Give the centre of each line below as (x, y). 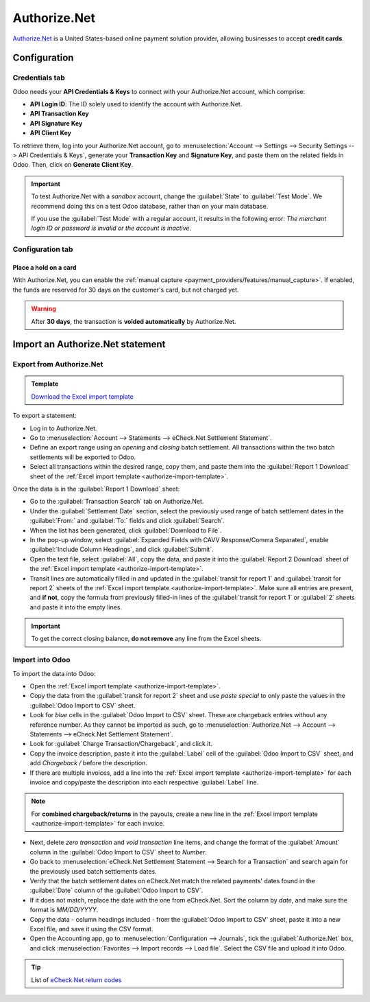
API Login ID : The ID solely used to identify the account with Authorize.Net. (136, 104)
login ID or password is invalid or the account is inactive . (111, 228)
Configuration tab (43, 249)
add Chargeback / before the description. (88, 763)
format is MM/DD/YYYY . (64, 910)
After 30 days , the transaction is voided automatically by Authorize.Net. (134, 321)
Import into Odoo (42, 660)
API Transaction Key (59, 114)
